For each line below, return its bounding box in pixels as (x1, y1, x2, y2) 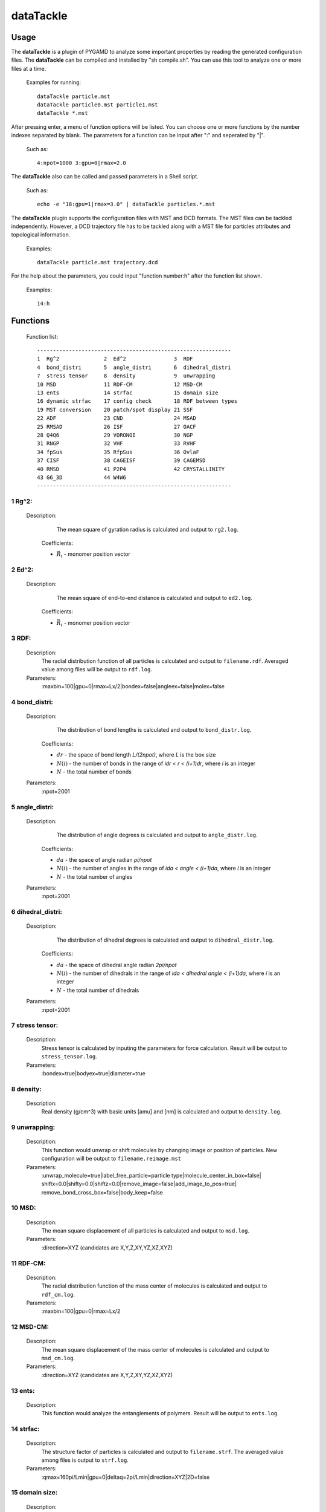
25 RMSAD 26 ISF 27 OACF (37, 423, 196, 430)
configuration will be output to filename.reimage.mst (41, 1155, 182, 1162)
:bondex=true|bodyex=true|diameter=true (41, 1070, 146, 1077)
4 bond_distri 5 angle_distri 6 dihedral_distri (37, 363, 232, 371)
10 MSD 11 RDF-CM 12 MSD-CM (37, 381, 203, 388)
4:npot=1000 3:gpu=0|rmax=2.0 (37, 159, 127, 166)
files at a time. (11, 65, 46, 72)
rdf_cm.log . (41, 1291, 75, 1298)
